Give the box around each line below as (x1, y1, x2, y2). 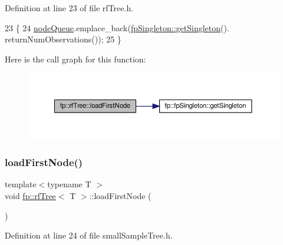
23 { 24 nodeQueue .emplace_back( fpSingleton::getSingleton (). (5, 21, 229, 34)
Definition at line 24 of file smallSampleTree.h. (5, 229, 173, 241)
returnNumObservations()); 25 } (5, 33, 121, 45)
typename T (47, 178, 91, 190)
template (5, 178, 37, 190)
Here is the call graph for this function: (5, 52, 146, 65)
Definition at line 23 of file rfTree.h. (5, 2, 134, 14)
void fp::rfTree (5, 189, 56, 201)
